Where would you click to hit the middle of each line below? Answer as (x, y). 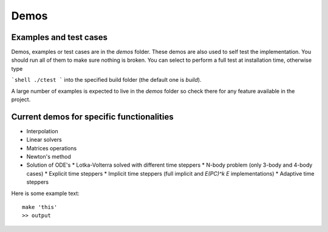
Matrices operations (52, 148)
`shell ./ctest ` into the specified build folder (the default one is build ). (106, 80)
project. (21, 99)
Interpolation (42, 131)
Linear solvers (44, 140)
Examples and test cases (60, 37)
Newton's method (49, 157)
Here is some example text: (46, 193)
